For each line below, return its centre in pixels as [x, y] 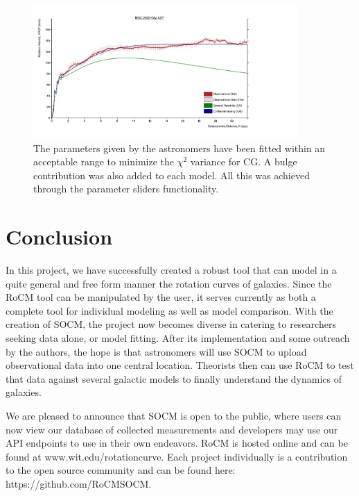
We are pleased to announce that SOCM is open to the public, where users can [174, 415]
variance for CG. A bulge [244, 162]
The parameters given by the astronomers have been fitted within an [179, 148]
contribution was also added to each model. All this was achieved [172, 175]
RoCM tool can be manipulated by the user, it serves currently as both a [161, 297]
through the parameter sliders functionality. [126, 189]
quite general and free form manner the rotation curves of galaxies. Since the [169, 283]
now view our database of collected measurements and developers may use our [172, 429]
